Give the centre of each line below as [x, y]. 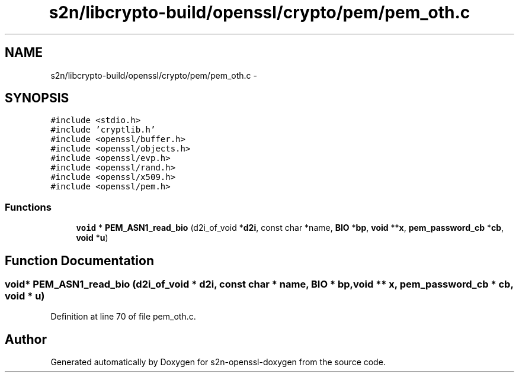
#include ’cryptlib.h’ [103, 130]
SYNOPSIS [37, 98]
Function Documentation [79, 260]
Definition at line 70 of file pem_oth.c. [123, 317]
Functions [28, 207]
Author [26, 339]
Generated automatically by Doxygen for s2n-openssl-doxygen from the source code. [218, 362]
